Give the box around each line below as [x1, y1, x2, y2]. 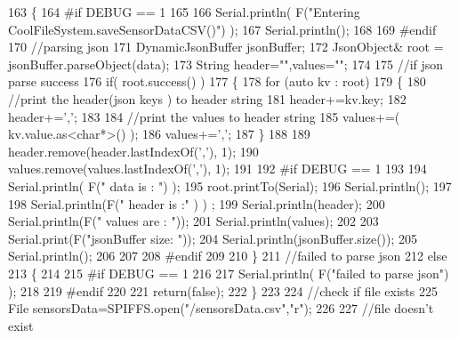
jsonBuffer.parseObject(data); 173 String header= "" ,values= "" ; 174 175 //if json [8, 54, 444, 73]
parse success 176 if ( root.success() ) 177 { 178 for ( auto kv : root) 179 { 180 [8, 72, 426, 91]
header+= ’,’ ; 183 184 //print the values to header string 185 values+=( [8, 107, 400, 125]
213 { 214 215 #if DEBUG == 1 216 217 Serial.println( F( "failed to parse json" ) [8, 263, 449, 282]
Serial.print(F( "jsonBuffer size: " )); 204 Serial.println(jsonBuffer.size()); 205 [8, 229, 418, 247]
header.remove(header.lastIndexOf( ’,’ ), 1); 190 [8, 141, 259, 160]
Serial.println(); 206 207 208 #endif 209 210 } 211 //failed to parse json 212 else [8, 246, 447, 265]
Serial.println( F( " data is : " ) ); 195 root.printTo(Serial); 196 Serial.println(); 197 [8, 176, 452, 195]
